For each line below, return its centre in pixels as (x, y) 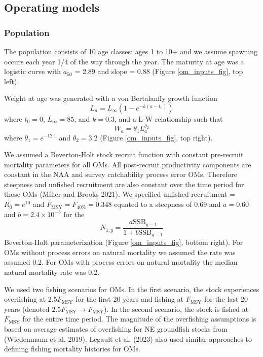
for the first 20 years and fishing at (129, 299)
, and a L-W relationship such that (168, 118)
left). (12, 81)
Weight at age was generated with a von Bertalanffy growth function (111, 98)
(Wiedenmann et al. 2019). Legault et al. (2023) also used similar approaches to (128, 338)
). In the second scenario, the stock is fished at (176, 309)
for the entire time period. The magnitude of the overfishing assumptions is (139, 319)
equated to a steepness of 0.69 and (167, 204)
